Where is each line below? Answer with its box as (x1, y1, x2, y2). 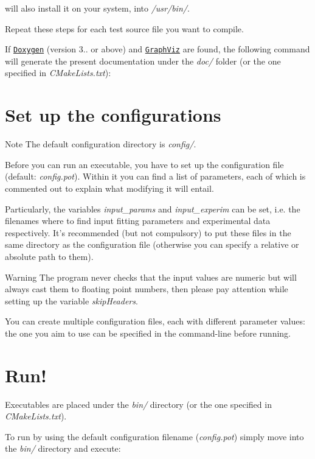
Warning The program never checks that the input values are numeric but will (5, 270, 297, 283)
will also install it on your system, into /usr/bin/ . (5, 2, 190, 14)
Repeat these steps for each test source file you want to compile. (5, 22, 244, 35)
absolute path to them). (5, 250, 94, 262)
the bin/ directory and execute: (5, 442, 121, 455)
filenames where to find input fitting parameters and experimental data (5, 214, 271, 227)
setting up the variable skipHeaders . (5, 294, 138, 307)
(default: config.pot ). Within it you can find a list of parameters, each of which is (5, 170, 306, 183)
